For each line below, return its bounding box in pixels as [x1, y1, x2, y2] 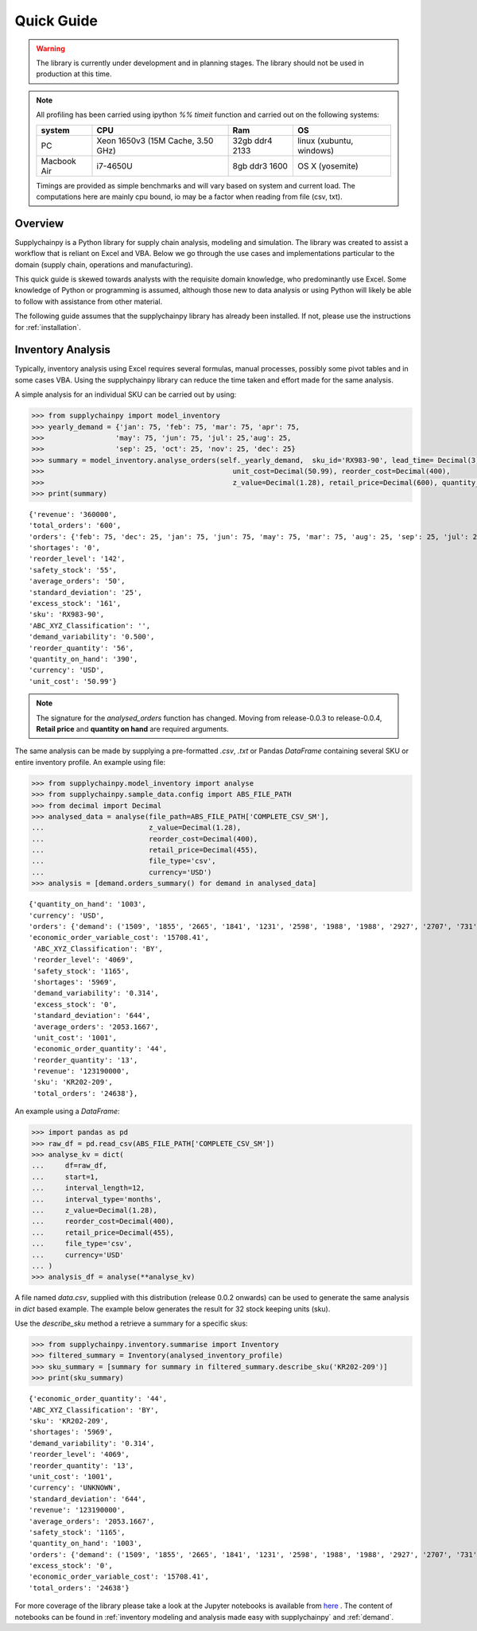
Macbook [41, 155, 77, 166]
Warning [36, 44, 65, 53]
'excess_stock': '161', [29, 599, 122, 608]
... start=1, [31, 1172, 99, 1181]
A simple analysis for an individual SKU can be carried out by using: [14, 390, 237, 399]
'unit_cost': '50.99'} [29, 677, 118, 685]
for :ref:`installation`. [14, 322, 81, 332]
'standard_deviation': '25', [29, 588, 142, 596]
